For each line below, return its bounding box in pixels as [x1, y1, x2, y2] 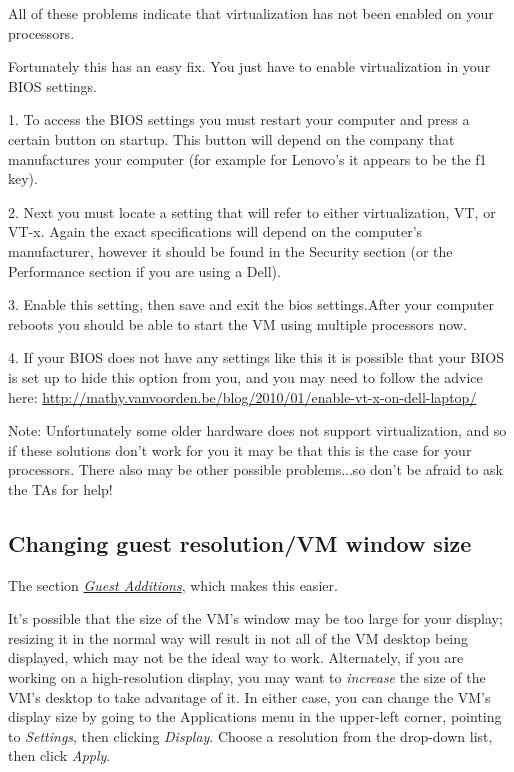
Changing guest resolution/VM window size [8, 527, 472, 558]
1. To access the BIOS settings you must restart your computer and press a [8, 109, 470, 130]
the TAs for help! [8, 478, 113, 499]
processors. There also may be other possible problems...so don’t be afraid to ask [8, 459, 503, 480]
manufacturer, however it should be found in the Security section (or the [8, 240, 453, 261]
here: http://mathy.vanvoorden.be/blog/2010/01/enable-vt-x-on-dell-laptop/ [8, 386, 477, 407]
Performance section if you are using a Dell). [8, 260, 281, 281]
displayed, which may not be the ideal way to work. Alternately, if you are [8, 647, 464, 668]
